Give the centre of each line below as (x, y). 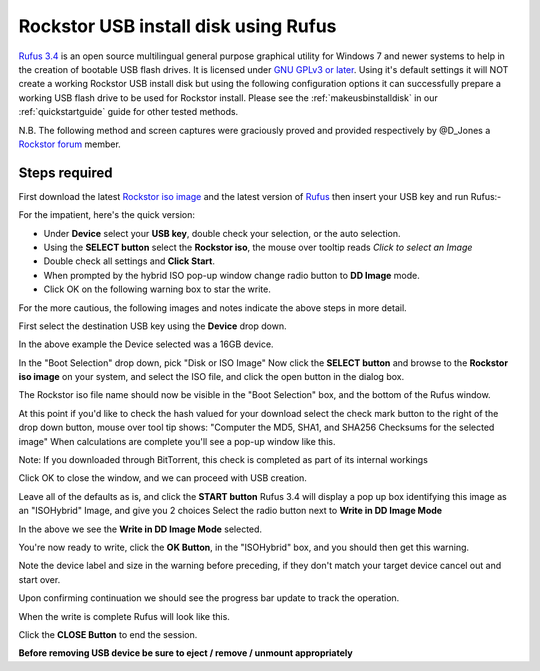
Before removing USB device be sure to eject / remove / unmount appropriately (186, 653)
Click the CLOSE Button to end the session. (108, 634)
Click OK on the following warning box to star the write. (157, 289)
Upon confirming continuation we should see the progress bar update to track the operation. (209, 598)
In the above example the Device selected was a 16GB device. (146, 344)
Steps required (66, 172)
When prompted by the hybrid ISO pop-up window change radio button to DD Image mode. (231, 275)
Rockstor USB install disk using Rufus (177, 26)
